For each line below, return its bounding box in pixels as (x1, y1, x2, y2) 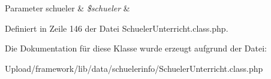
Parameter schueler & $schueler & (5, 2, 130, 14)
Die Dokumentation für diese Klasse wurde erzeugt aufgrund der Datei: (5, 42, 267, 54)
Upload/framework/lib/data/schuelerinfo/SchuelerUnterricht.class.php (5, 62, 263, 74)
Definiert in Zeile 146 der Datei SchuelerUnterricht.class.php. (5, 22, 228, 34)
